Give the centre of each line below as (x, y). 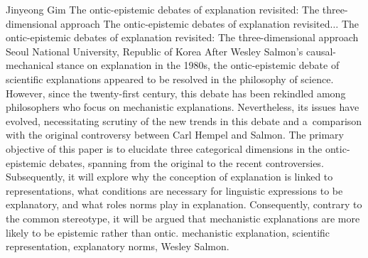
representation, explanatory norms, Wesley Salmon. (118, 246)
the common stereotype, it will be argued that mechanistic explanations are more (183, 218)
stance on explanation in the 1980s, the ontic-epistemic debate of (198, 65)
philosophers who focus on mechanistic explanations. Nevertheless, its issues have (183, 107)
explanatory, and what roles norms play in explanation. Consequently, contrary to (184, 204)
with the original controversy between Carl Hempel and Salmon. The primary (175, 135)
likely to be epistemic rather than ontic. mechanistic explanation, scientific (168, 232)
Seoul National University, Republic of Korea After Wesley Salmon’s (155, 51)
